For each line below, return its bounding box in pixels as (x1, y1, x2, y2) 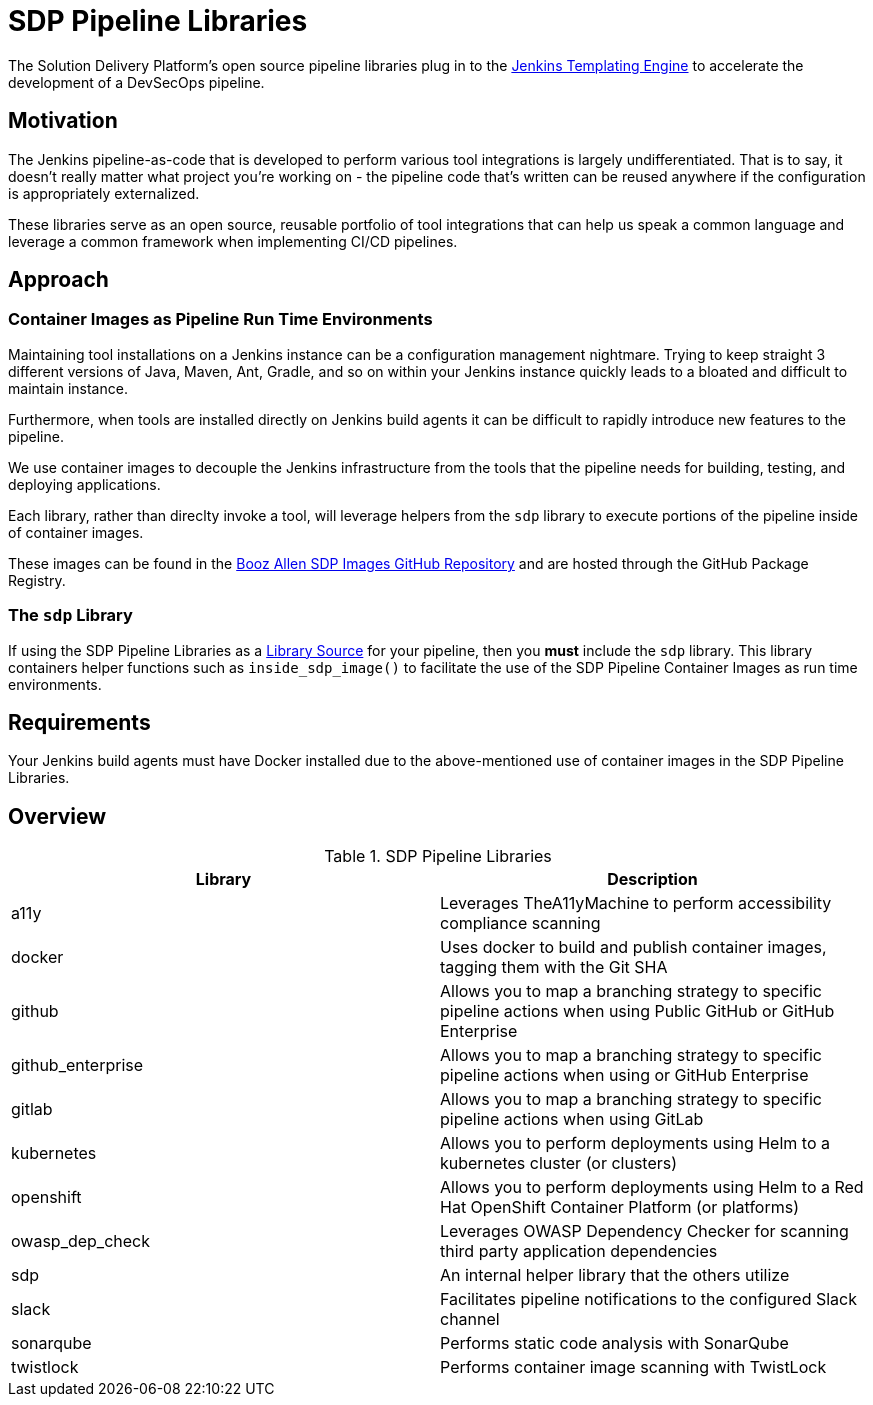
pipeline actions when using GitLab (440, 1109, 704, 1130)
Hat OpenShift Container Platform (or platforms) (440, 1197, 799, 1218)
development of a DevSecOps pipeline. (8, 73, 265, 91)
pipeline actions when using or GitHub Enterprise (440, 1065, 809, 1086)
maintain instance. (8, 379, 128, 397)
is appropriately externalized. (8, 184, 200, 202)
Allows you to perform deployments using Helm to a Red (440, 1177, 864, 1198)
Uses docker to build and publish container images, (440, 937, 827, 958)
